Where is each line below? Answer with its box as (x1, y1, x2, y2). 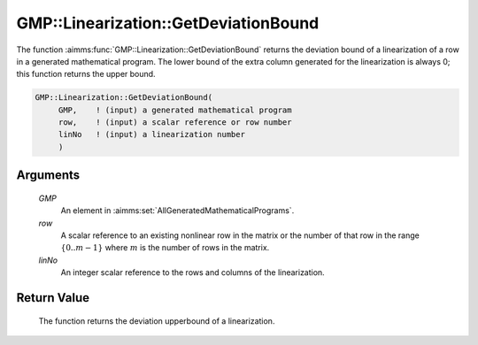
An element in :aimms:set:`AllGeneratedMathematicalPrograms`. (60, 205, 295, 216)
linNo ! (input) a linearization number (58, 129, 245, 140)
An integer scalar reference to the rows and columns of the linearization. (60, 267, 325, 278)
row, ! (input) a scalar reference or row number (58, 118, 292, 127)
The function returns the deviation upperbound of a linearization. (38, 315, 275, 326)
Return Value (16, 290, 90, 305)
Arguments (16, 168, 81, 183)
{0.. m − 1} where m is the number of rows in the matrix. (60, 242, 270, 253)
